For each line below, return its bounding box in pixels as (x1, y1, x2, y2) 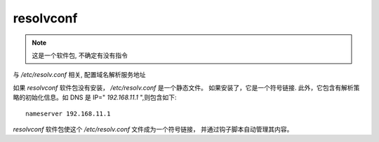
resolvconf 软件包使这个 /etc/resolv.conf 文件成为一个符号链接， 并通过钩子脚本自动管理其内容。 (13, 125, 293, 133)
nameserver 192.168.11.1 (25, 109, 111, 118)
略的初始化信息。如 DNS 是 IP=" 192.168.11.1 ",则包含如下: (13, 93, 177, 101)
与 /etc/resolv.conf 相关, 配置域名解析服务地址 (13, 71, 147, 79)
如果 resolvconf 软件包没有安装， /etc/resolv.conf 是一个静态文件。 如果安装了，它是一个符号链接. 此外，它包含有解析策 (13, 83, 360, 92)
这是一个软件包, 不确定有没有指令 (32, 51, 128, 59)
